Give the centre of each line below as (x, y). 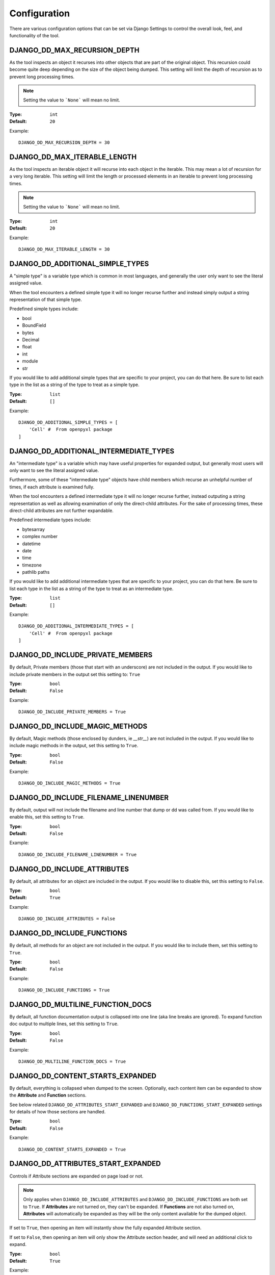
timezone (32, 565)
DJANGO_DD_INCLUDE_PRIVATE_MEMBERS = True (72, 712)
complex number (40, 537)
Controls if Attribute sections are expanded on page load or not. (76, 1176)
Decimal (31, 340)
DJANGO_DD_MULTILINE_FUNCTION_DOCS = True (72, 1061)
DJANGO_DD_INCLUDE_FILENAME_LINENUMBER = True (78, 855)
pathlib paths (36, 572)
